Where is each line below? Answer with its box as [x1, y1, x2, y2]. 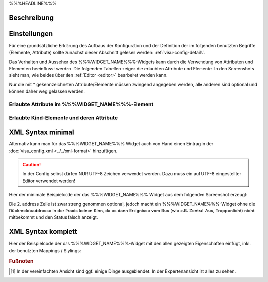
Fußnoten [9, 257, 34, 264]
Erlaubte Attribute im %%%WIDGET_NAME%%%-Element [9, 101, 154, 108]
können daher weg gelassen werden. [9, 88, 85, 94]
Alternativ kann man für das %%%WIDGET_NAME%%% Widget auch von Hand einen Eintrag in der [9, 141, 214, 147]
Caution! [22, 162, 41, 168]
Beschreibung [9, 13, 54, 22]
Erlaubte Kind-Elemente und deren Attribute [9, 114, 118, 121]
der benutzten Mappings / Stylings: [9, 247, 81, 253]
